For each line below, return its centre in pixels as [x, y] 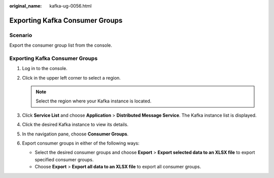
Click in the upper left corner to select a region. [72, 78]
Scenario [21, 35]
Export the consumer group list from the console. [61, 45]
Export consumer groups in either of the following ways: [81, 143]
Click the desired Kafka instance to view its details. [75, 125]
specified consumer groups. [64, 159]
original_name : [26, 6]
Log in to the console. [45, 68]
